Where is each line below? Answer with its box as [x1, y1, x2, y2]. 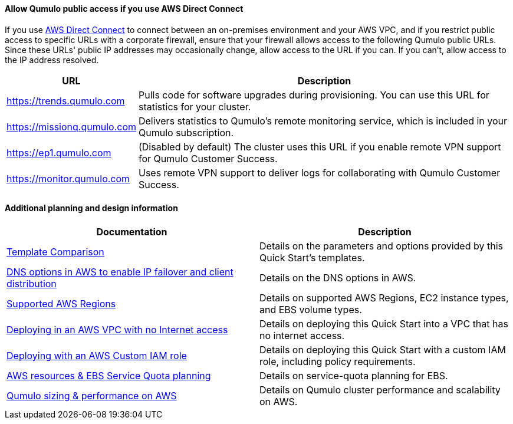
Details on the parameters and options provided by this [259, 239, 503, 252]
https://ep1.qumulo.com [6, 146, 111, 159]
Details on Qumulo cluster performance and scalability [259, 383, 501, 396]
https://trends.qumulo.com [6, 94, 125, 107]
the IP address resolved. [5, 54, 99, 65]
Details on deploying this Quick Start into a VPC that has [259, 317, 508, 330]
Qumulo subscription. [138, 126, 234, 139]
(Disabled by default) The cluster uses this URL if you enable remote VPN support [138, 140, 501, 153]
